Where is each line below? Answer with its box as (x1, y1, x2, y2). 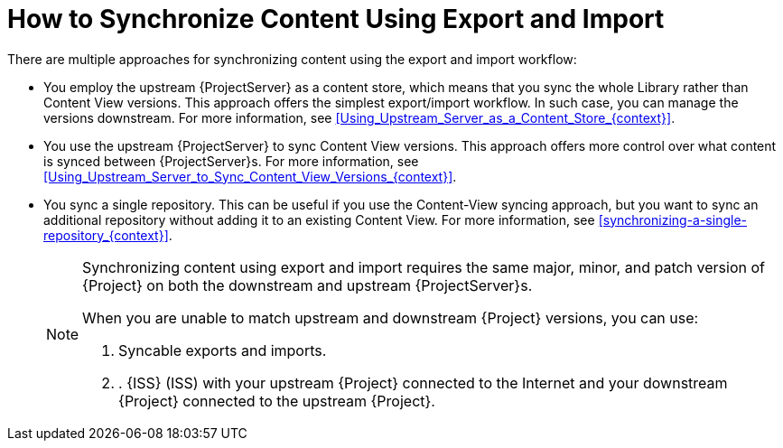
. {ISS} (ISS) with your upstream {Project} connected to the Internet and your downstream (118, 373, 728, 392)
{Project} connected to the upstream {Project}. (118, 391, 435, 410)
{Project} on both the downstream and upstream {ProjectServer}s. (82, 275, 533, 294)
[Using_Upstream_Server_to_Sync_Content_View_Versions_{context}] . (43, 168, 457, 184)
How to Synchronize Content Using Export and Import (7, 4, 665, 34)
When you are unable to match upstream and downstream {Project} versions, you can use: (82, 308, 699, 327)
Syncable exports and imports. (118, 341, 327, 359)
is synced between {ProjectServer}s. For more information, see (43, 153, 419, 169)
